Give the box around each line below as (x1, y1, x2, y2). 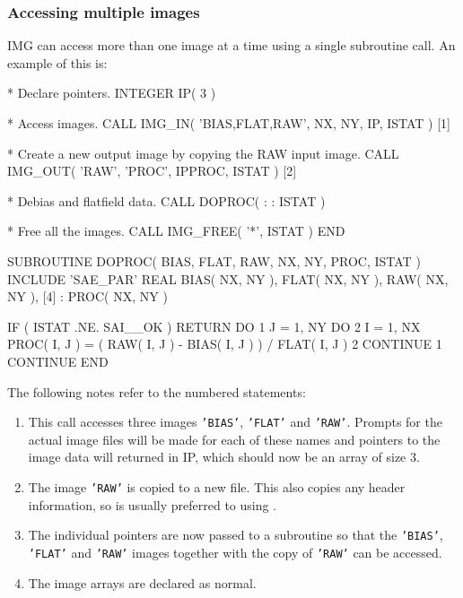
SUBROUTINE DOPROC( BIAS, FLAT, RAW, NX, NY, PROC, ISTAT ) (7, 251, 421, 270)
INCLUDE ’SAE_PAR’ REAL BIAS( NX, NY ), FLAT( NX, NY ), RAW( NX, (7, 269, 449, 288)
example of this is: (7, 53, 108, 72)
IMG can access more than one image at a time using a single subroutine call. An (7, 36, 456, 55)
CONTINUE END (7, 351, 109, 370)
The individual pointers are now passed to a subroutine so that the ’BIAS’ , (28, 525, 443, 544)
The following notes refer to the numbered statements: (7, 382, 306, 401)
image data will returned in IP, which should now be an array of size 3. (28, 447, 420, 466)
